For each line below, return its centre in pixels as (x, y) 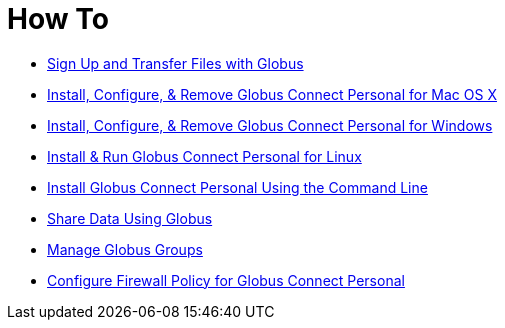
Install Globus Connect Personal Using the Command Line (237, 187)
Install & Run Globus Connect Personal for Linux (204, 156)
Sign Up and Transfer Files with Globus (175, 63)
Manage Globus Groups (125, 249)
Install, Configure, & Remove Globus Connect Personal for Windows (270, 125)
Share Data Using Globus (130, 218)
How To (58, 19)
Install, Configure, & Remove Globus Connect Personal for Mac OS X (272, 94)
